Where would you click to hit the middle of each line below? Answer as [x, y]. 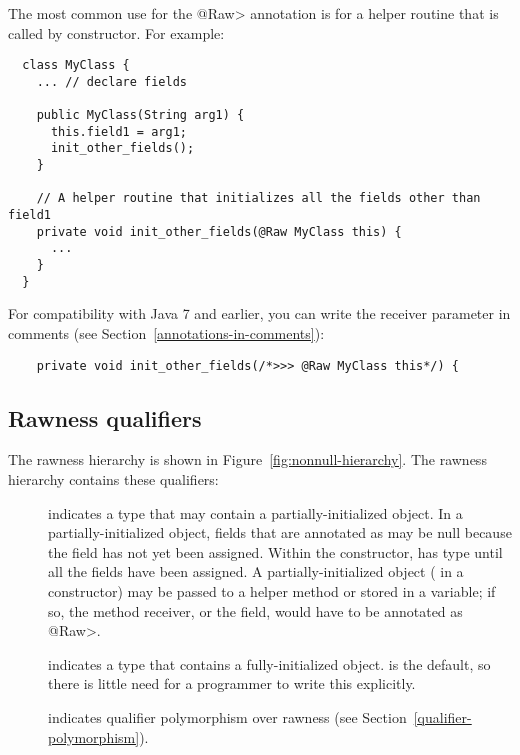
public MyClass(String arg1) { [140, 115]
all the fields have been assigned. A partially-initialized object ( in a [256, 571]
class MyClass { [76, 65]
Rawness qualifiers [105, 417]
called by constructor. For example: [116, 32]
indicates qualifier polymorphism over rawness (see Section [227, 716]
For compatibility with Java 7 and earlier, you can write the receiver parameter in [259, 313]
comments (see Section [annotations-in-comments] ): [166, 332]
